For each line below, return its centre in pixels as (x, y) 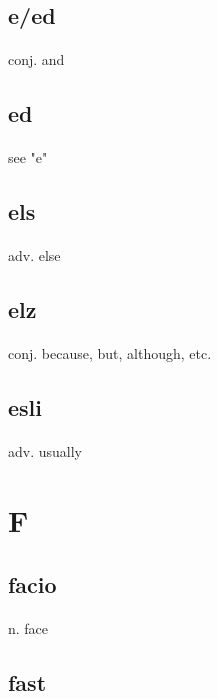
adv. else (34, 255)
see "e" (28, 157)
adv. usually (45, 451)
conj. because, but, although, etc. (110, 353)
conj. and (36, 59)
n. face (28, 627)
